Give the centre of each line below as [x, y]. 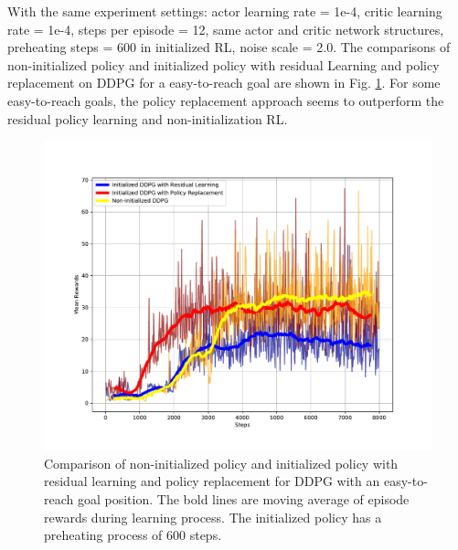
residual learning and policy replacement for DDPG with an [212, 481]
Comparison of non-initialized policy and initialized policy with [221, 463]
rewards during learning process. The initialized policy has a [213, 517]
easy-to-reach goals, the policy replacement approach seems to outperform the [226, 100]
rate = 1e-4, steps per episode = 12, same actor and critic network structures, [226, 29]
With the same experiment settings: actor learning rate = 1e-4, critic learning [225, 11]
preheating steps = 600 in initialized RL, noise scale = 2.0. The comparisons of [229, 47]
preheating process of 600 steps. [133, 535]
